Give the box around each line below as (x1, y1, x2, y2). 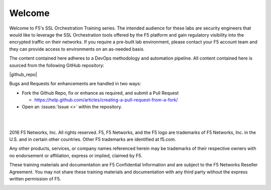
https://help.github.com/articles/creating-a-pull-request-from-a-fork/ (34, 97, 178, 103)
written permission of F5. (9, 175, 61, 181)
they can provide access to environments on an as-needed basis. (9, 46, 145, 52)
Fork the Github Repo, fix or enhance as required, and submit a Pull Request (22, 90, 179, 96)
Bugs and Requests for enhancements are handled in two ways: (9, 81, 142, 87)
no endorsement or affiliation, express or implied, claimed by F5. (9, 152, 143, 158)
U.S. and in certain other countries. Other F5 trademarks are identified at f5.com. (9, 136, 176, 142)
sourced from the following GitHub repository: (9, 62, 105, 68)
